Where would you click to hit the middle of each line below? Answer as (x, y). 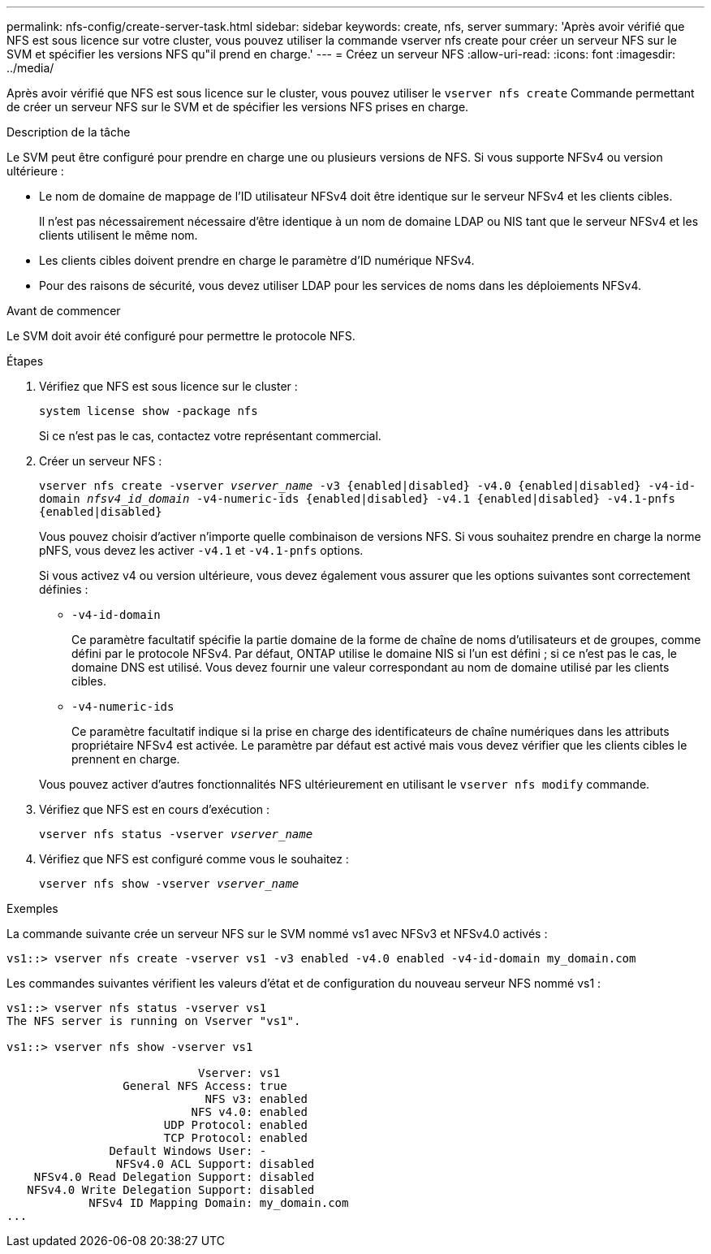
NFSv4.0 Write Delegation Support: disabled (171, 1190)
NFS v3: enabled (256, 1099)
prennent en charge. (126, 759)
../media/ (30, 68)
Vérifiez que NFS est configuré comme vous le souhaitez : (194, 859)
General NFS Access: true (205, 1086)
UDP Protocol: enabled (235, 1125)
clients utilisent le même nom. (118, 235)
